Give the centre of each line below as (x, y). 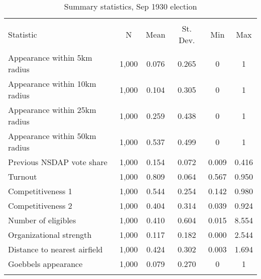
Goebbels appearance (45, 264)
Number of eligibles (42, 220)
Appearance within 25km (52, 110)
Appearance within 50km (52, 136)
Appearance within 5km (50, 57)
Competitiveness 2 (40, 205)
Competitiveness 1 (40, 191)
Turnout (23, 176)
